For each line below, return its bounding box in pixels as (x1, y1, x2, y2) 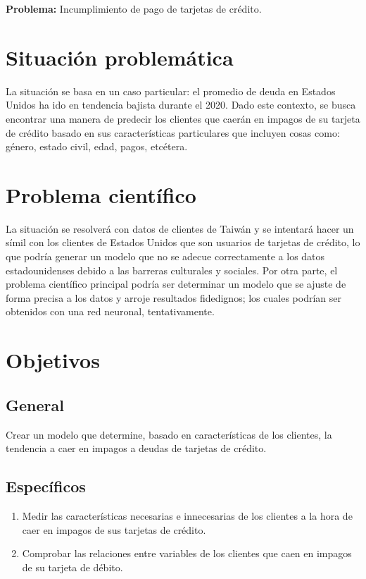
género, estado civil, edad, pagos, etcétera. (6, 139, 188, 154)
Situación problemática (6, 42, 234, 71)
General (6, 394, 64, 415)
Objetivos (6, 346, 100, 374)
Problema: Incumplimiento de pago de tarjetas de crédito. (6, 1, 262, 16)
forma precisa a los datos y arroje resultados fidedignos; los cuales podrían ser (6, 290, 341, 305)
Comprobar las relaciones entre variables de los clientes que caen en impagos (22, 546, 352, 561)
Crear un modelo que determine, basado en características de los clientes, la (6, 427, 332, 441)
